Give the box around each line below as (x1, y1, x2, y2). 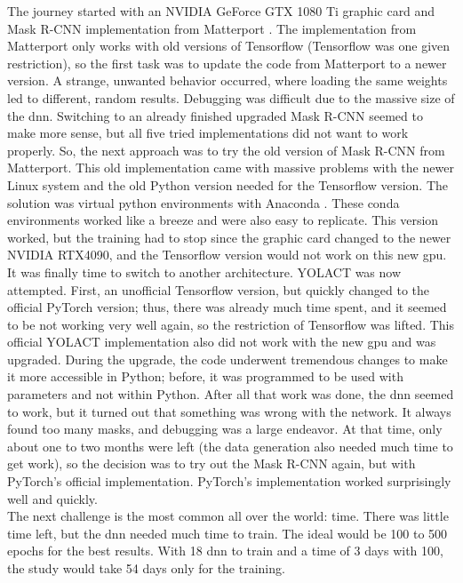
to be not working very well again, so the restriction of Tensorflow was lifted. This (7, 315, 455, 333)
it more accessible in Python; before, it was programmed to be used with (7, 367, 403, 386)
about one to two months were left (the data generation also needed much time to (7, 436, 453, 455)
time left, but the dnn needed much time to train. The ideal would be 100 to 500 (7, 523, 448, 542)
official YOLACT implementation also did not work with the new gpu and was (7, 332, 436, 351)
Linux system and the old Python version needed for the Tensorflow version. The (7, 175, 448, 194)
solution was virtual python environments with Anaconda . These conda (7, 193, 400, 212)
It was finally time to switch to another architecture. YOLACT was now (7, 262, 402, 281)
